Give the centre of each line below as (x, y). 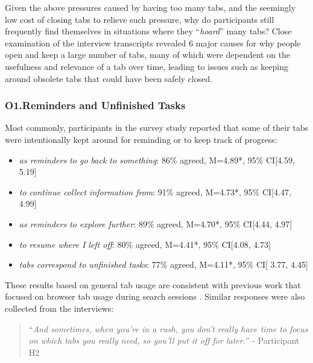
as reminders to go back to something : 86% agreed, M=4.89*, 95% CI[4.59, (157, 159)
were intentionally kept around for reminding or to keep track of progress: (141, 139)
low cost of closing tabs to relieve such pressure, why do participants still (140, 19)
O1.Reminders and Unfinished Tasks (95, 105)
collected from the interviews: (59, 308)
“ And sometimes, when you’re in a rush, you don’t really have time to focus (168, 328)
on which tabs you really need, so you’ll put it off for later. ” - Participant (164, 340)
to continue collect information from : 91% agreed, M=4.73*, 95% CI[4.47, (155, 191)
